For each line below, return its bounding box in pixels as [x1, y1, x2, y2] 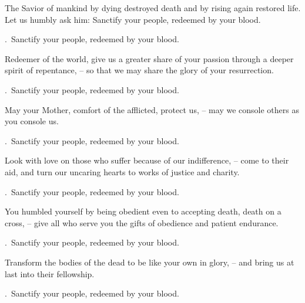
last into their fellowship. [5, 267, 95, 280]
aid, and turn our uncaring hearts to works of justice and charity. [5, 165, 240, 178]
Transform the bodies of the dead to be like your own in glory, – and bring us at [5, 256, 294, 268]
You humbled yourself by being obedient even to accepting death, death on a [5, 205, 281, 217]
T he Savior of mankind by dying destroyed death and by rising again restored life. [5, 2, 301, 13]
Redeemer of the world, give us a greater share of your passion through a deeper [5, 52, 294, 64]
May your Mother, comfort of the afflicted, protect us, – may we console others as [5, 103, 299, 115]
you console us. [5, 115, 59, 127]
